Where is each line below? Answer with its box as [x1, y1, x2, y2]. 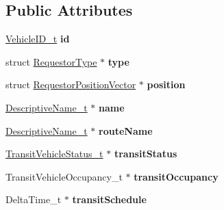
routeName [99, 123, 153, 137]
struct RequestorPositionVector [5, 77, 136, 92]
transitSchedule [72, 192, 147, 207]
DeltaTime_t [5, 192, 62, 207]
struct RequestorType [5, 54, 97, 68]
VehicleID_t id [5, 31, 70, 46]
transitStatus [114, 146, 177, 161]
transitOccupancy [134, 169, 219, 183]
